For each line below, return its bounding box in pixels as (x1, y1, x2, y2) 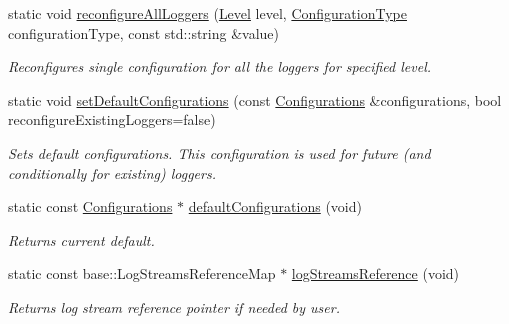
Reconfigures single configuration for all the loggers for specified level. (8, 56, 432, 77)
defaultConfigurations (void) (188, 196, 362, 217)
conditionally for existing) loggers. (8, 162, 216, 183)
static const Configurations (8, 196, 173, 217)
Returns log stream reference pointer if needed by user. (8, 296, 340, 317)
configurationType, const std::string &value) (8, 22, 280, 43)
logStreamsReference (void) (291, 263, 460, 284)
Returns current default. (8, 229, 155, 250)
